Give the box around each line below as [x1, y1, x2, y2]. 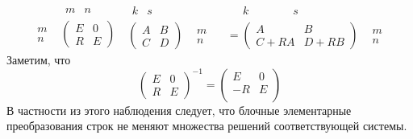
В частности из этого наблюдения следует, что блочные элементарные [6, 101, 352, 118]
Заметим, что [6, 51, 71, 68]
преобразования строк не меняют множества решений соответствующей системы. [6, 117, 407, 134]
